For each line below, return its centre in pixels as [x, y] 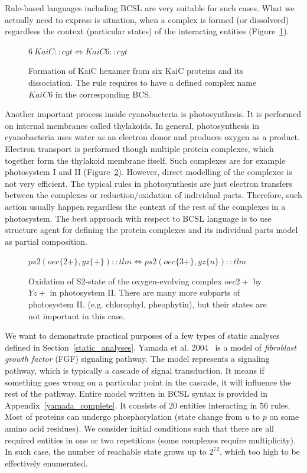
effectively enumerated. [46, 463]
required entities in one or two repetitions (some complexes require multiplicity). [150, 440]
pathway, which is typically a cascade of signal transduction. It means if [135, 370]
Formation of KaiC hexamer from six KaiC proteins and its [136, 71]
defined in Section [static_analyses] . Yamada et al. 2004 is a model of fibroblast [151, 347]
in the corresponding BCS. [103, 94]
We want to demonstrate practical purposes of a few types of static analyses [142, 336]
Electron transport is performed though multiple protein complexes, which [139, 148]
